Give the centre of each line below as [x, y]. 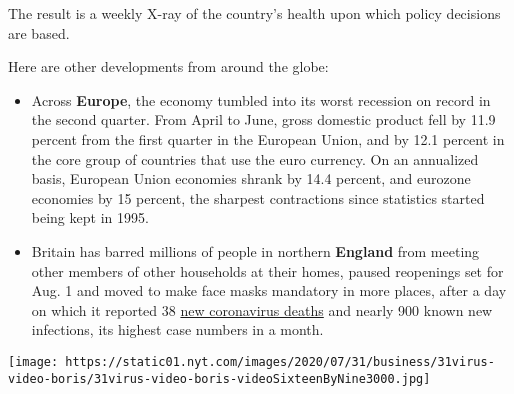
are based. [39, 32]
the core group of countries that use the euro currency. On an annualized [255, 158]
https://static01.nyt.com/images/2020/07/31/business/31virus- [280, 361]
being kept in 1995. [90, 217]
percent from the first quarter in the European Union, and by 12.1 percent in [268, 138]
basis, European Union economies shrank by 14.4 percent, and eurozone [251, 178]
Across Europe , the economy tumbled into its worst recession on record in [261, 99]
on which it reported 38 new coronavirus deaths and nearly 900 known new [262, 309]
